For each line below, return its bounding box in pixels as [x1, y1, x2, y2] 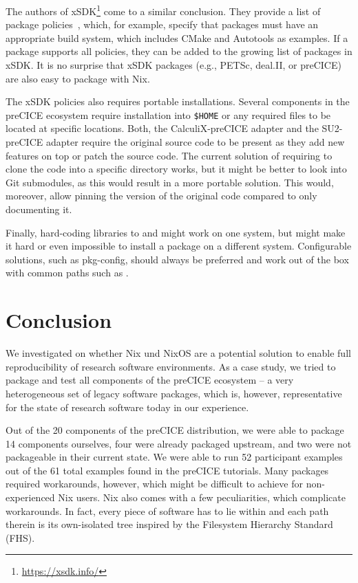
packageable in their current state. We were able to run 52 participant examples [6, 450, 343, 464]
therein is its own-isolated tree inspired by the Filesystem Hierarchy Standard [6, 517, 333, 531]
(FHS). [6, 530, 35, 544]
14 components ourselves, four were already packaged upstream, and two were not [6, 436, 352, 450]
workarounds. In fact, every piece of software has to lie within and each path [6, 503, 329, 518]
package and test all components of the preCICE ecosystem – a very [6, 373, 294, 387]
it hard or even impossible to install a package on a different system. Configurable [6, 239, 352, 253]
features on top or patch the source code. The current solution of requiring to [6, 148, 333, 162]
